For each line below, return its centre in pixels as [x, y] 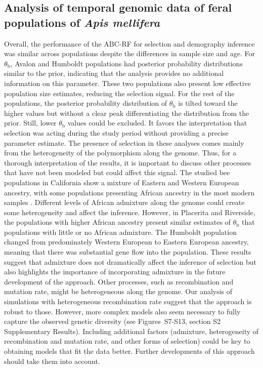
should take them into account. [52, 361]
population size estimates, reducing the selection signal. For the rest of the [119, 93]
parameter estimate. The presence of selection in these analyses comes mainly [124, 142]
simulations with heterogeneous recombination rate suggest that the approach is [128, 301]
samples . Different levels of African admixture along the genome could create [124, 202]
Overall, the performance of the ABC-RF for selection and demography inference [129, 43]
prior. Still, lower [30, 123]
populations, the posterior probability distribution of [86, 103]
